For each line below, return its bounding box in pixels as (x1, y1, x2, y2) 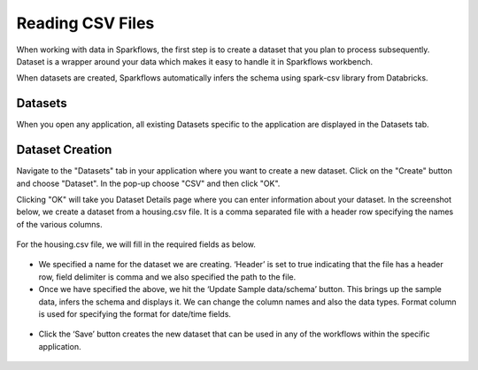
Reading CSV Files (16, 13, 155, 33)
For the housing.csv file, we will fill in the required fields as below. (16, 239, 256, 250)
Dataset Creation (16, 143, 112, 158)
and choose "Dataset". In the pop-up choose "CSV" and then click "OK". (16, 178, 281, 189)
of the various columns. (16, 219, 103, 229)
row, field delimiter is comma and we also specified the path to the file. (38, 271, 297, 282)
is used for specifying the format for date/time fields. (38, 309, 232, 320)
